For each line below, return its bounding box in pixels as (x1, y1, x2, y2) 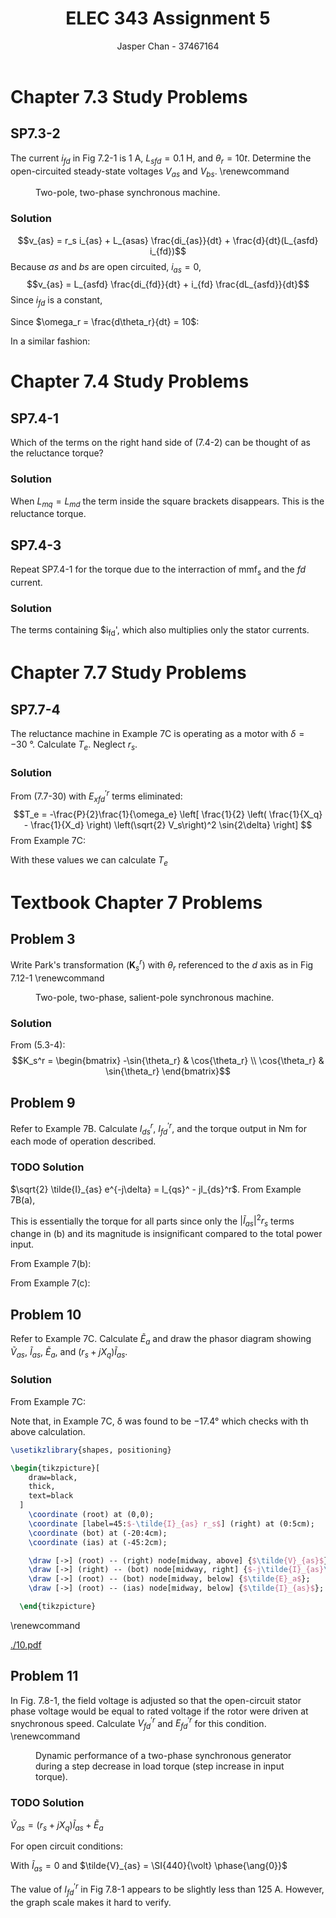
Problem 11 (10, 1668, 79, 1685)
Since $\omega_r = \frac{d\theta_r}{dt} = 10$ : (10, 316, 200, 328)
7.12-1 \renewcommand (10, 972, 105, 984)
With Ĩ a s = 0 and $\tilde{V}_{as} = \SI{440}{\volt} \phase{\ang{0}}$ (10, 1860, 288, 1874)
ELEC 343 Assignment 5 (65, 7, 271, 30)
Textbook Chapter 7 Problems (10, 891, 263, 914)
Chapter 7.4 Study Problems (10, 370, 250, 393)
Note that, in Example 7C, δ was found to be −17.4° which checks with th (10, 1415, 309, 1427)
